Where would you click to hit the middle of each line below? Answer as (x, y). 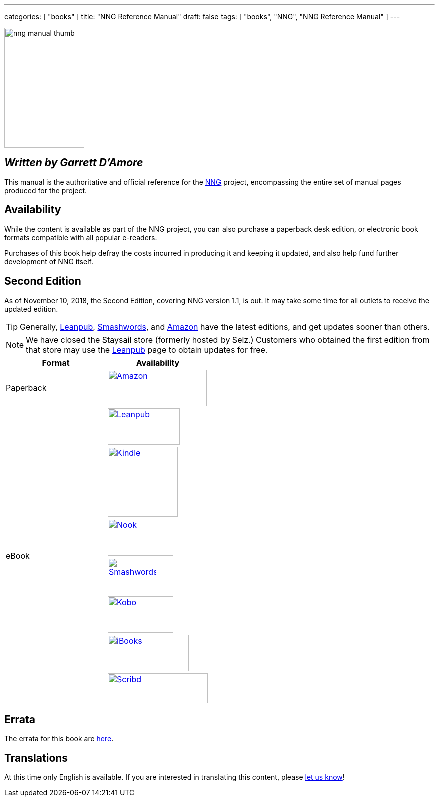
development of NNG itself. (49, 261)
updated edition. (31, 309)
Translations (36, 758)
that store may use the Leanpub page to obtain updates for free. (147, 349)
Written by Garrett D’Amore (74, 163)
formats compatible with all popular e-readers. (81, 237)
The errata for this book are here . (59, 739)
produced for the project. (46, 190)
